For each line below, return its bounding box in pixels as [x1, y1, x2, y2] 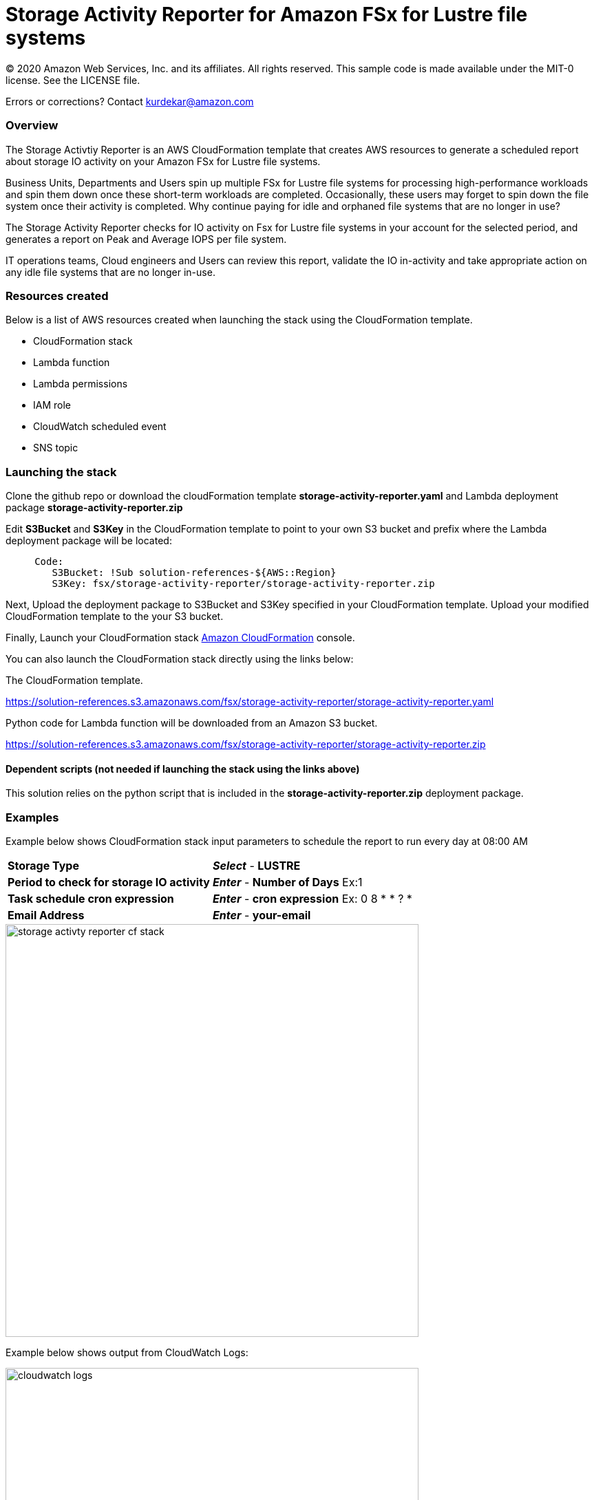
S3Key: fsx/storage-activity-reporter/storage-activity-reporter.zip [52, 578, 435, 589]
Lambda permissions [33, 378, 128, 390]
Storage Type [8, 858, 79, 872]
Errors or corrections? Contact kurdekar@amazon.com [6, 95, 254, 107]
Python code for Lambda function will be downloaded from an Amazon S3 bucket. [6, 717, 378, 729]
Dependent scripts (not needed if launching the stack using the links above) [6, 762, 360, 775]
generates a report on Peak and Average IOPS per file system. [6, 233, 287, 245]
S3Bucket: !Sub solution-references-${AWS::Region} [52, 567, 337, 578]
